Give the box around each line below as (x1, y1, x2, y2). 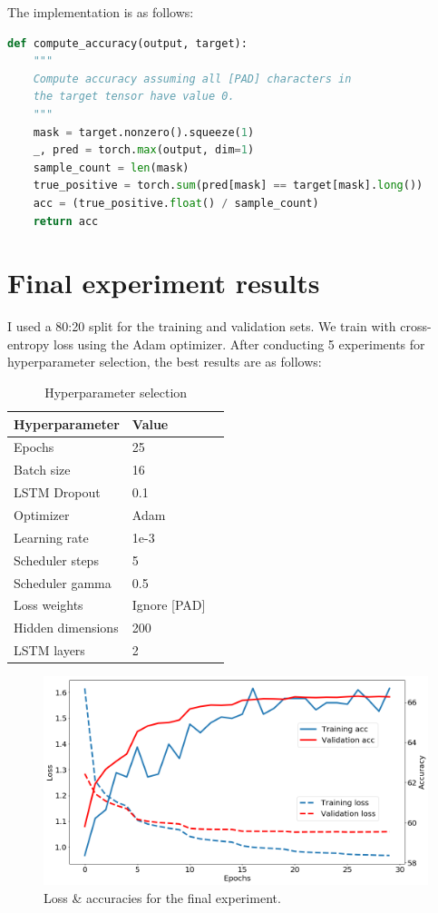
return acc (33, 214, 99, 228)
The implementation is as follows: (7, 3, 194, 21)
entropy (7, 334, 50, 353)
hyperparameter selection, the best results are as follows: (7, 352, 322, 371)
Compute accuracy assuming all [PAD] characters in (33, 72, 352, 85)
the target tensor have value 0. (33, 90, 235, 103)
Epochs (14, 437, 54, 456)
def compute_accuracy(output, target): (7, 36, 248, 50)
